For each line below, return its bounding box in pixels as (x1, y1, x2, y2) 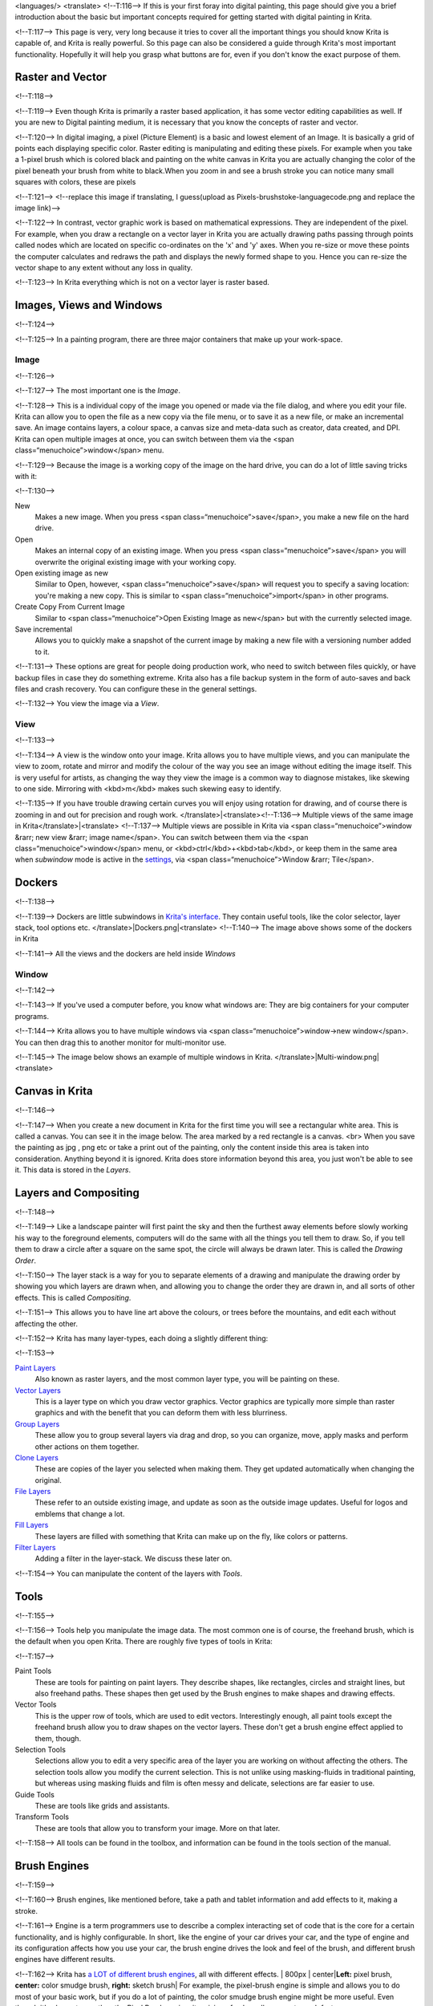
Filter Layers (14, 1543, 56, 1553)
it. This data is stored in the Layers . (14, 1165, 132, 1175)
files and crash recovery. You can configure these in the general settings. (14, 684, 257, 693)
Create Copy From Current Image (14, 602, 125, 611)
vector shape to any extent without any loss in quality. (14, 262, 193, 272)
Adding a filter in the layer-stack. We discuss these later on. (34, 1553, 233, 1564)
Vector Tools (14, 1699, 57, 1709)
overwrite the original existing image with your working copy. (34, 557, 237, 566)
